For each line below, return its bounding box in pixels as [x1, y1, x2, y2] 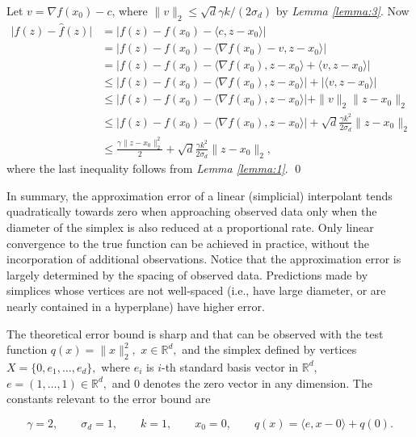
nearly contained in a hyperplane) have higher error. [6, 297, 265, 314]
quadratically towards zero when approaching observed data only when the [6, 203, 377, 220]
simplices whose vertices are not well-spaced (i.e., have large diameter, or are [6, 282, 386, 299]
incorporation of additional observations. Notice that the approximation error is [6, 250, 401, 267]
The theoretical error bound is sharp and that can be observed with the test [6, 325, 384, 342]
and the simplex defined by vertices [182, 341, 357, 358]
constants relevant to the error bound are [6, 390, 211, 407]
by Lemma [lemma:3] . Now [275, 2, 410, 19]
